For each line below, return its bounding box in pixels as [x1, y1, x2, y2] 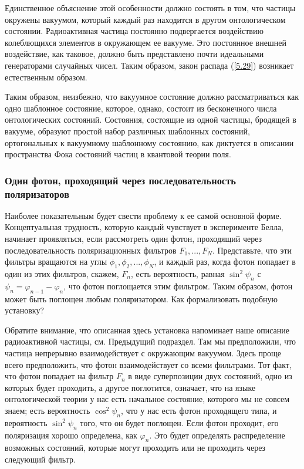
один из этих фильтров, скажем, [5, 268, 119, 280]
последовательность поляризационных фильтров [5, 244, 177, 256]
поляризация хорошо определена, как [5, 428, 137, 441]
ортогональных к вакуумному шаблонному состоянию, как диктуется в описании [5, 136, 294, 149]
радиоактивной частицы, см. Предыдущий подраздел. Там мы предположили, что [5, 335, 296, 347]
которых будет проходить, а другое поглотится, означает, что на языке [5, 381, 256, 393]
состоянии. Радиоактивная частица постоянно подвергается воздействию [5, 25, 264, 37]
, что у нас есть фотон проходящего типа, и [121, 404, 277, 416]
